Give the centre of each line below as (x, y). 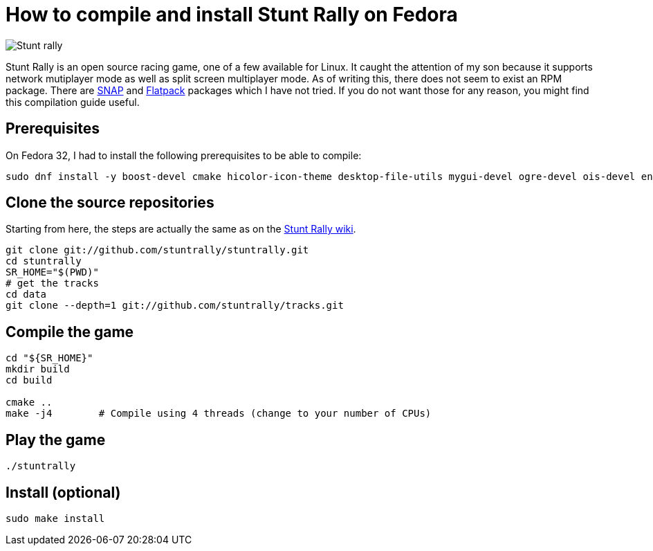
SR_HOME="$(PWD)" (52, 272)
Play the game (56, 440)
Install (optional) (63, 492)
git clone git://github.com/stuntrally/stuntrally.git (157, 250)
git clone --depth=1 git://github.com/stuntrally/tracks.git (175, 306)
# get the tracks (52, 283)
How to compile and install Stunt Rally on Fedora (232, 15)
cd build (29, 380)
